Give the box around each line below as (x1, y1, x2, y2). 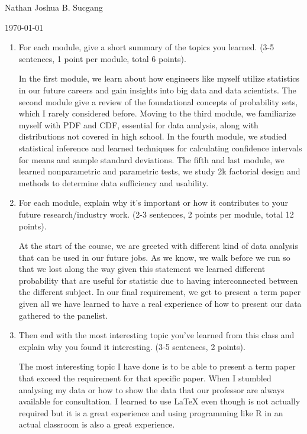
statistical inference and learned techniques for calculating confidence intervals (18, 141, 302, 154)
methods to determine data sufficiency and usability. (18, 176, 209, 189)
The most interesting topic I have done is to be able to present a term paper (18, 360, 296, 373)
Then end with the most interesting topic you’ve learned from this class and (18, 329, 295, 341)
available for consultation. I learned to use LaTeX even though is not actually (18, 395, 300, 407)
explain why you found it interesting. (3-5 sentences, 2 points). (18, 340, 245, 352)
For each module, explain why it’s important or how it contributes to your (18, 196, 288, 209)
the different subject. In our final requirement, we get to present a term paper (18, 286, 301, 298)
